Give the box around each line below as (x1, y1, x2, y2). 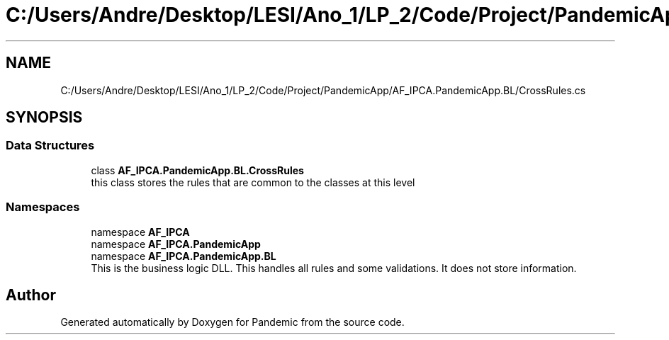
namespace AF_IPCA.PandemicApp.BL (91, 249, 276, 262)
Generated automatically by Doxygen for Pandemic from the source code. (60, 316, 405, 329)
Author (6, 285, 56, 304)
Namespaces (6, 200, 80, 215)
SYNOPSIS (6, 108, 83, 127)
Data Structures (6, 138, 95, 153)
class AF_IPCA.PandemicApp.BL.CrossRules (91, 164, 304, 176)
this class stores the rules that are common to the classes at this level (91, 176, 415, 188)
